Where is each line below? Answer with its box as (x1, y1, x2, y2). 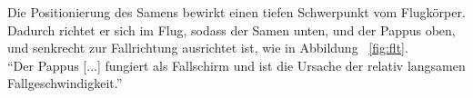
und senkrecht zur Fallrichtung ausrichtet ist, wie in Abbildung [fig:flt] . (7, 38, 408, 57)
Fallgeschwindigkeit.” (7, 73, 123, 93)
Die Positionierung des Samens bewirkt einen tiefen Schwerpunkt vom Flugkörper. (7, 3, 466, 21)
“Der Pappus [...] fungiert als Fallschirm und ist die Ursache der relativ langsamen (7, 55, 466, 74)
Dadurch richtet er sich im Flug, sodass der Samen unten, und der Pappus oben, (7, 20, 456, 39)
